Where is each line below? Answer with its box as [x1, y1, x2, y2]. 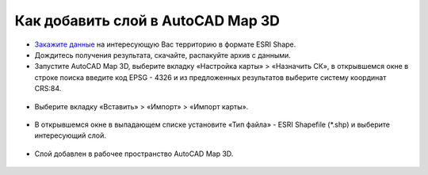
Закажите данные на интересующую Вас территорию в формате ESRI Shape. [34, 40, 296, 49]
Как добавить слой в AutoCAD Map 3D [14, 12, 281, 29]
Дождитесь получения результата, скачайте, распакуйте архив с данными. [34, 50, 291, 59]
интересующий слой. [34, 131, 107, 140]
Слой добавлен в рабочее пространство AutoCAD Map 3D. [34, 149, 234, 158]
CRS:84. [34, 84, 62, 93]
